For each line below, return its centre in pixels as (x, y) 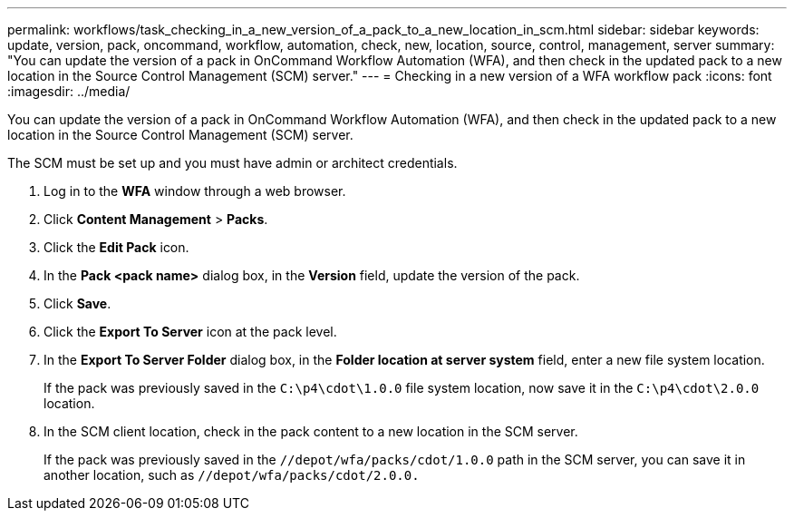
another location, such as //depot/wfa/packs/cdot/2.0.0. (232, 475)
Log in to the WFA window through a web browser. (195, 191)
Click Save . (77, 303)
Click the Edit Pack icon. (116, 247)
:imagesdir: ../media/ (69, 91)
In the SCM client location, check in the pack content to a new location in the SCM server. (311, 431)
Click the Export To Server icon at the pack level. (190, 332)
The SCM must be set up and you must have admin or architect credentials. (232, 163)
